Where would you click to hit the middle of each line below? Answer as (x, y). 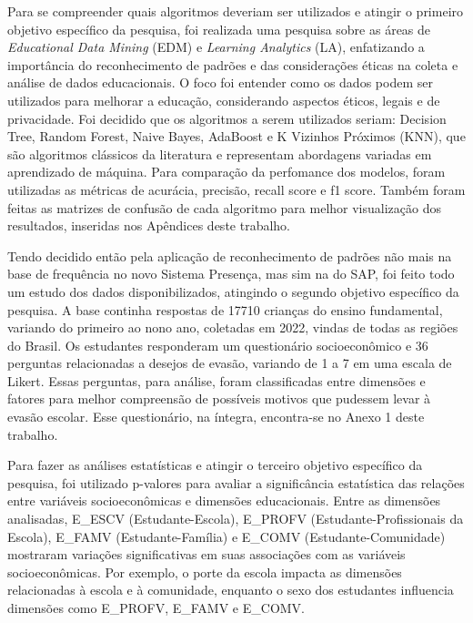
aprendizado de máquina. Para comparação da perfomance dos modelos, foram (226, 172)
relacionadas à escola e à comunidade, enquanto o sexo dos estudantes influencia (231, 590)
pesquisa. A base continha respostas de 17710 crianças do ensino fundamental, (225, 309)
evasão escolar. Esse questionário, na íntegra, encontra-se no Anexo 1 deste (216, 417)
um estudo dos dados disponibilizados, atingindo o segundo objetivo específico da (233, 291)
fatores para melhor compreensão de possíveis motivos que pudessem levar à (219, 398)
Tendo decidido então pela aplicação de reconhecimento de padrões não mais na (230, 255)
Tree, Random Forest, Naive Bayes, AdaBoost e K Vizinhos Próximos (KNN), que (236, 136)
